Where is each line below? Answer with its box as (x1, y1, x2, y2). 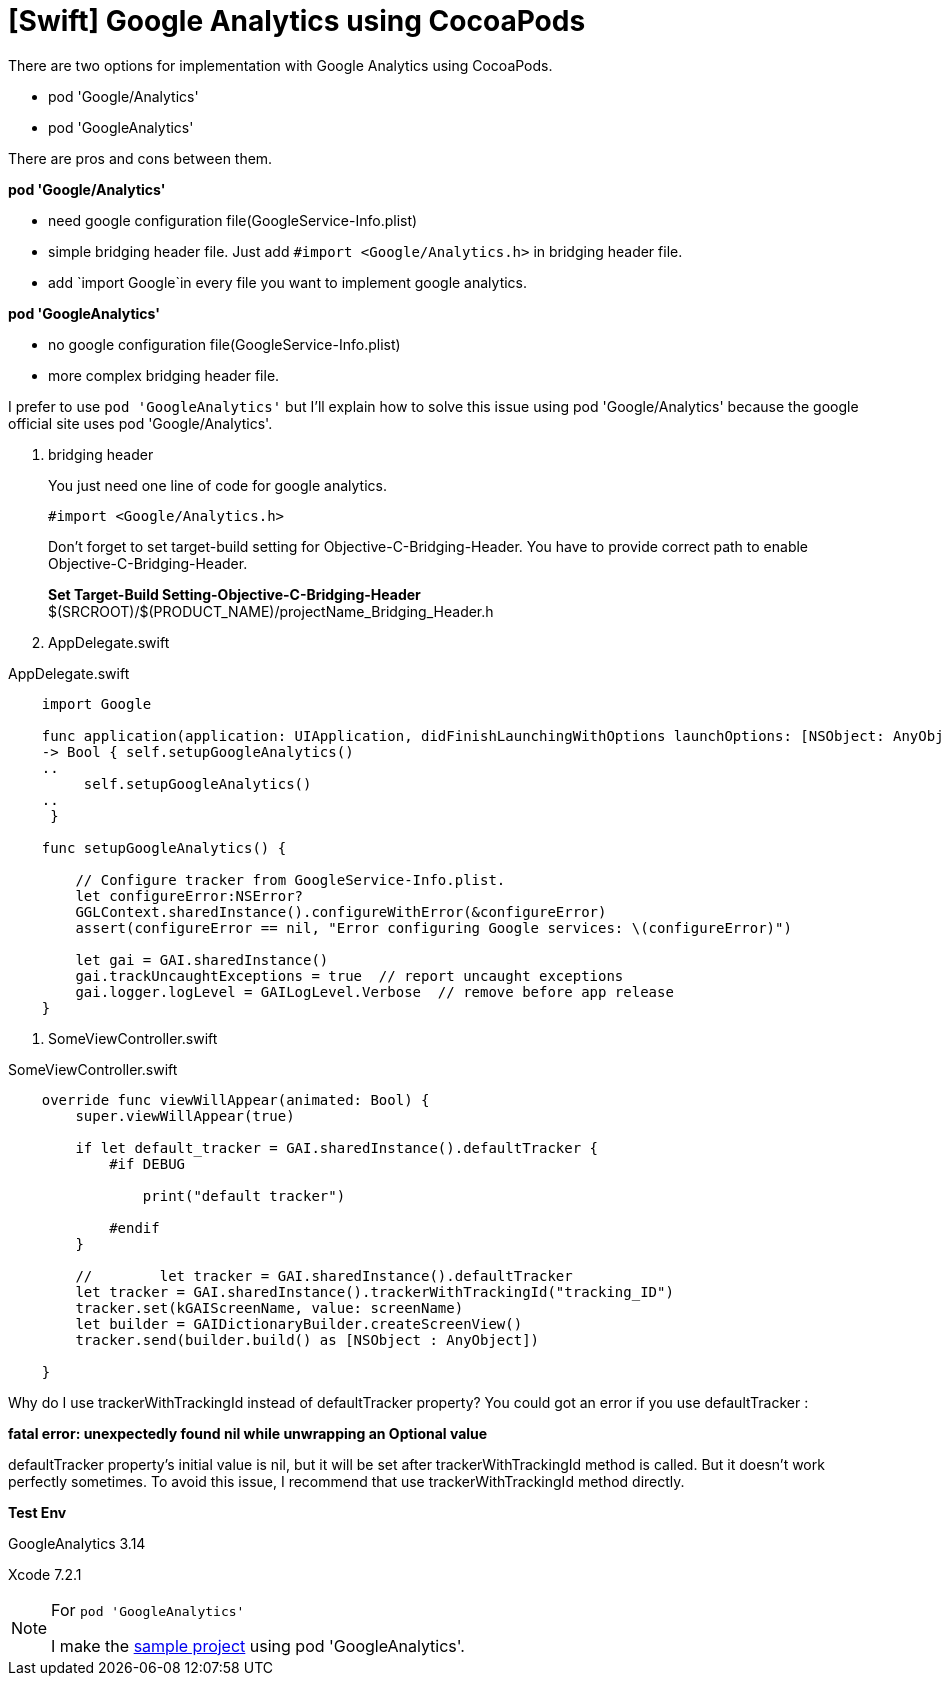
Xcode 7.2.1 (8, 1565, 82, 1583)
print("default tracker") (142, 1187, 346, 1204)
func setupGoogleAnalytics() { (41, 839, 287, 856)
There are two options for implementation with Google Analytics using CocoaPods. (8, 56, 553, 74)
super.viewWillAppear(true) (75, 1107, 295, 1124)
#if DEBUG (109, 1155, 186, 1172)
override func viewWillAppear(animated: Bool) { (41, 1091, 430, 1108)
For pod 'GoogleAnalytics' (51, 1599, 245, 1620)
